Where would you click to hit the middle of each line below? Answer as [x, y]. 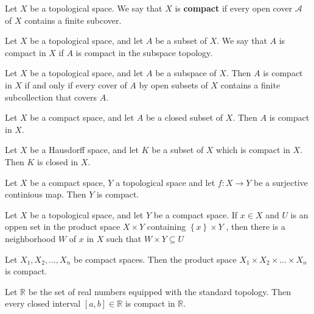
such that [124, 238]
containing [166, 227]
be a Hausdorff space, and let [85, 150]
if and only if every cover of [76, 84]
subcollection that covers [51, 97]
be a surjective [281, 182]
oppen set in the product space [63, 227]
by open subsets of [173, 84]
